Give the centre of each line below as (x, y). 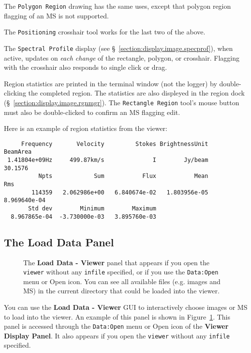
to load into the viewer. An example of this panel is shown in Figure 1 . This (117, 316)
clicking (15, 93)
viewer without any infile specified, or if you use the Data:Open (121, 272)
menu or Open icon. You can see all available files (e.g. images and (122, 281)
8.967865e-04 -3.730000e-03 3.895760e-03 (83, 217)
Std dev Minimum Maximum (92, 209)
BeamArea (18, 152)
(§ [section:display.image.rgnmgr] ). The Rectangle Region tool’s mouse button (122, 102)
